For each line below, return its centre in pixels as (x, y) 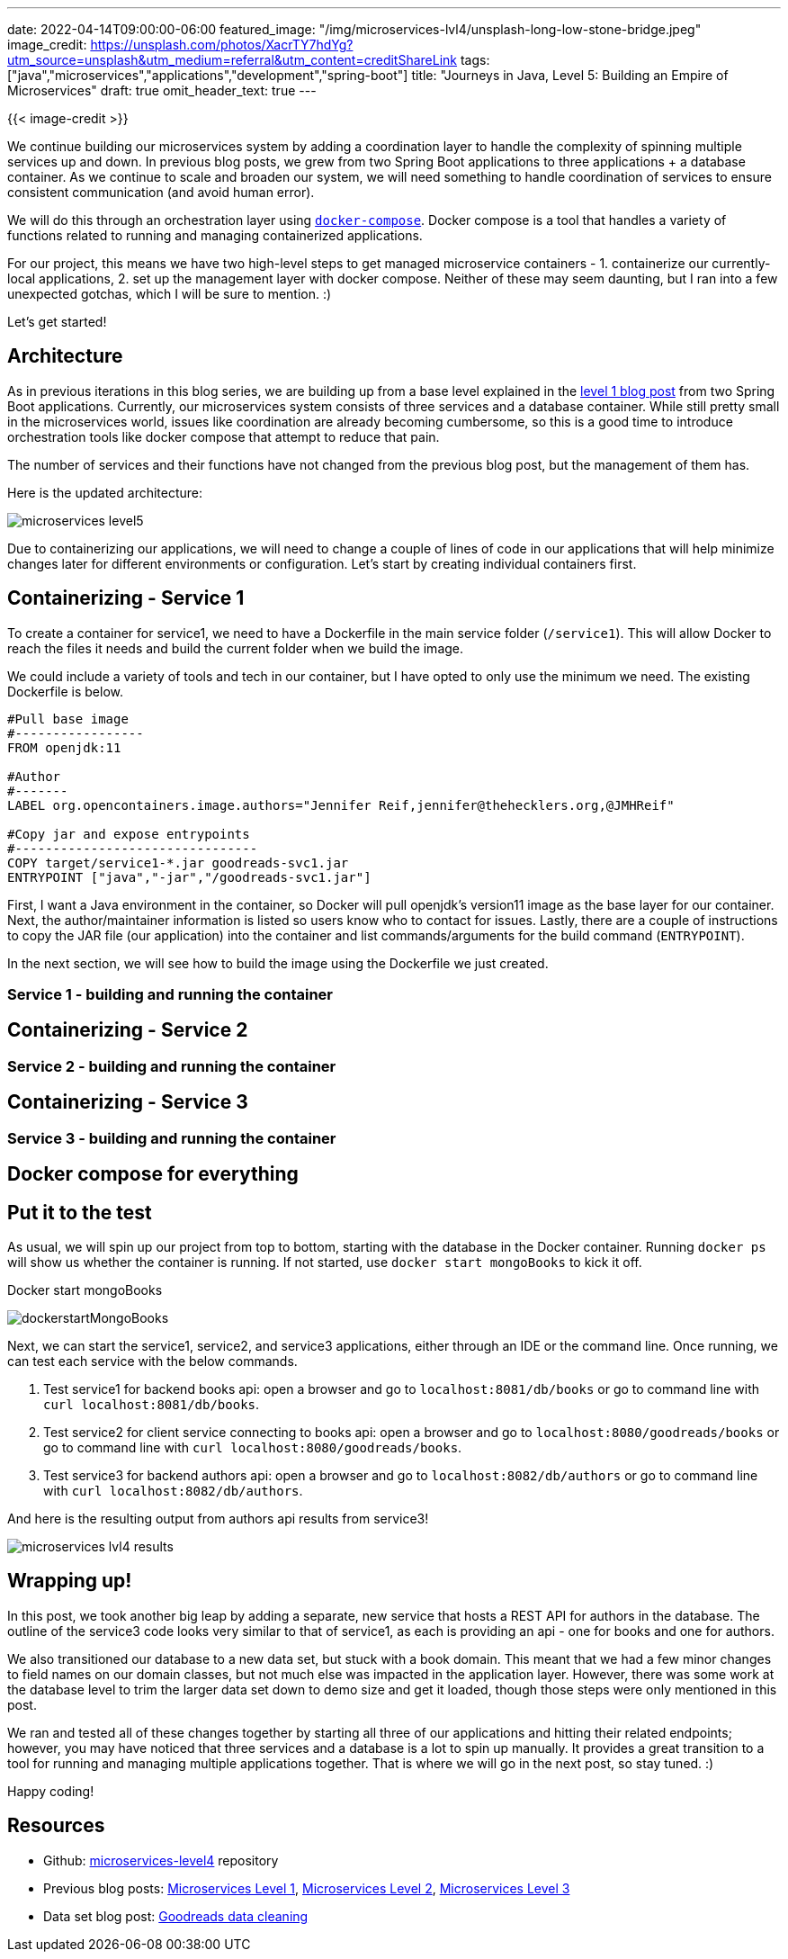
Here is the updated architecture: (105, 492)
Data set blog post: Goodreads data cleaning (176, 1916)
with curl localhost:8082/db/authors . (173, 1491)
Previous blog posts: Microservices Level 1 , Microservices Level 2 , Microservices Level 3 (307, 1888)
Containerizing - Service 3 (128, 1102)
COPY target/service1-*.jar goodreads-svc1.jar (178, 863)
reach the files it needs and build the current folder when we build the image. (236, 648)
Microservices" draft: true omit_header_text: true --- (162, 90)
